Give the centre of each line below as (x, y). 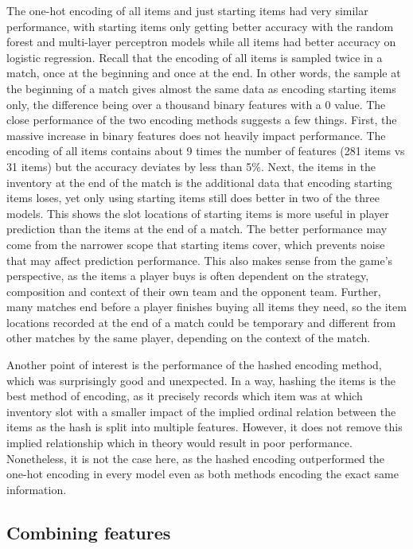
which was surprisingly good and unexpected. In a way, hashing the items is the (201, 380)
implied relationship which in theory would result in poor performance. (179, 443)
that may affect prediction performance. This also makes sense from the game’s (200, 260)
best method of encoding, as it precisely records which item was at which (185, 396)
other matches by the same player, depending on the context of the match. (189, 338)
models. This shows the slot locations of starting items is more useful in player (198, 213)
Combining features (89, 532)
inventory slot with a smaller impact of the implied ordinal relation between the (201, 411)
